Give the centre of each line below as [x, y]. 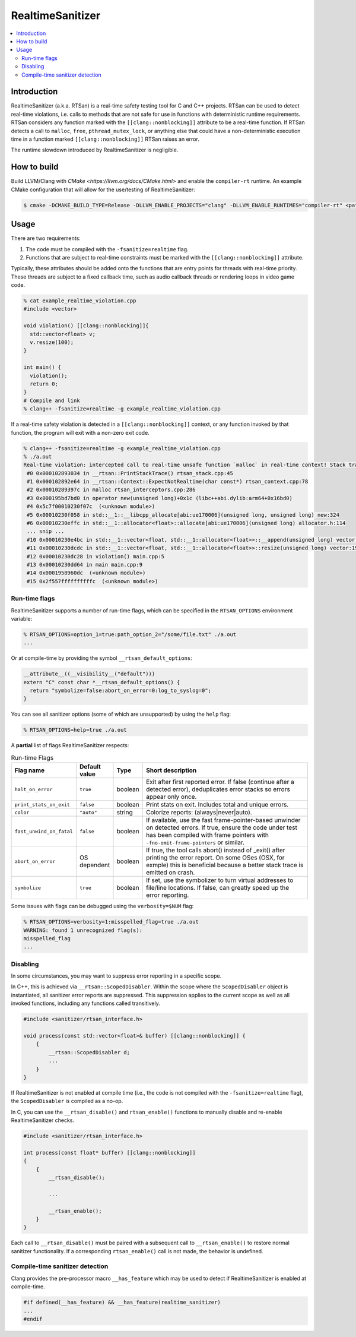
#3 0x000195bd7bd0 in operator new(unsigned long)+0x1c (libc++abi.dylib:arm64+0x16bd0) [160, 498]
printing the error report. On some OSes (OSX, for [215, 858]
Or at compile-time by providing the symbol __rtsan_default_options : [101, 658]
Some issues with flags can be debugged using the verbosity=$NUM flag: [102, 906]
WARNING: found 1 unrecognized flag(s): [83, 930]
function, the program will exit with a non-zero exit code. [80, 432]
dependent [95, 865]
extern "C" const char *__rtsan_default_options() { [102, 682]
